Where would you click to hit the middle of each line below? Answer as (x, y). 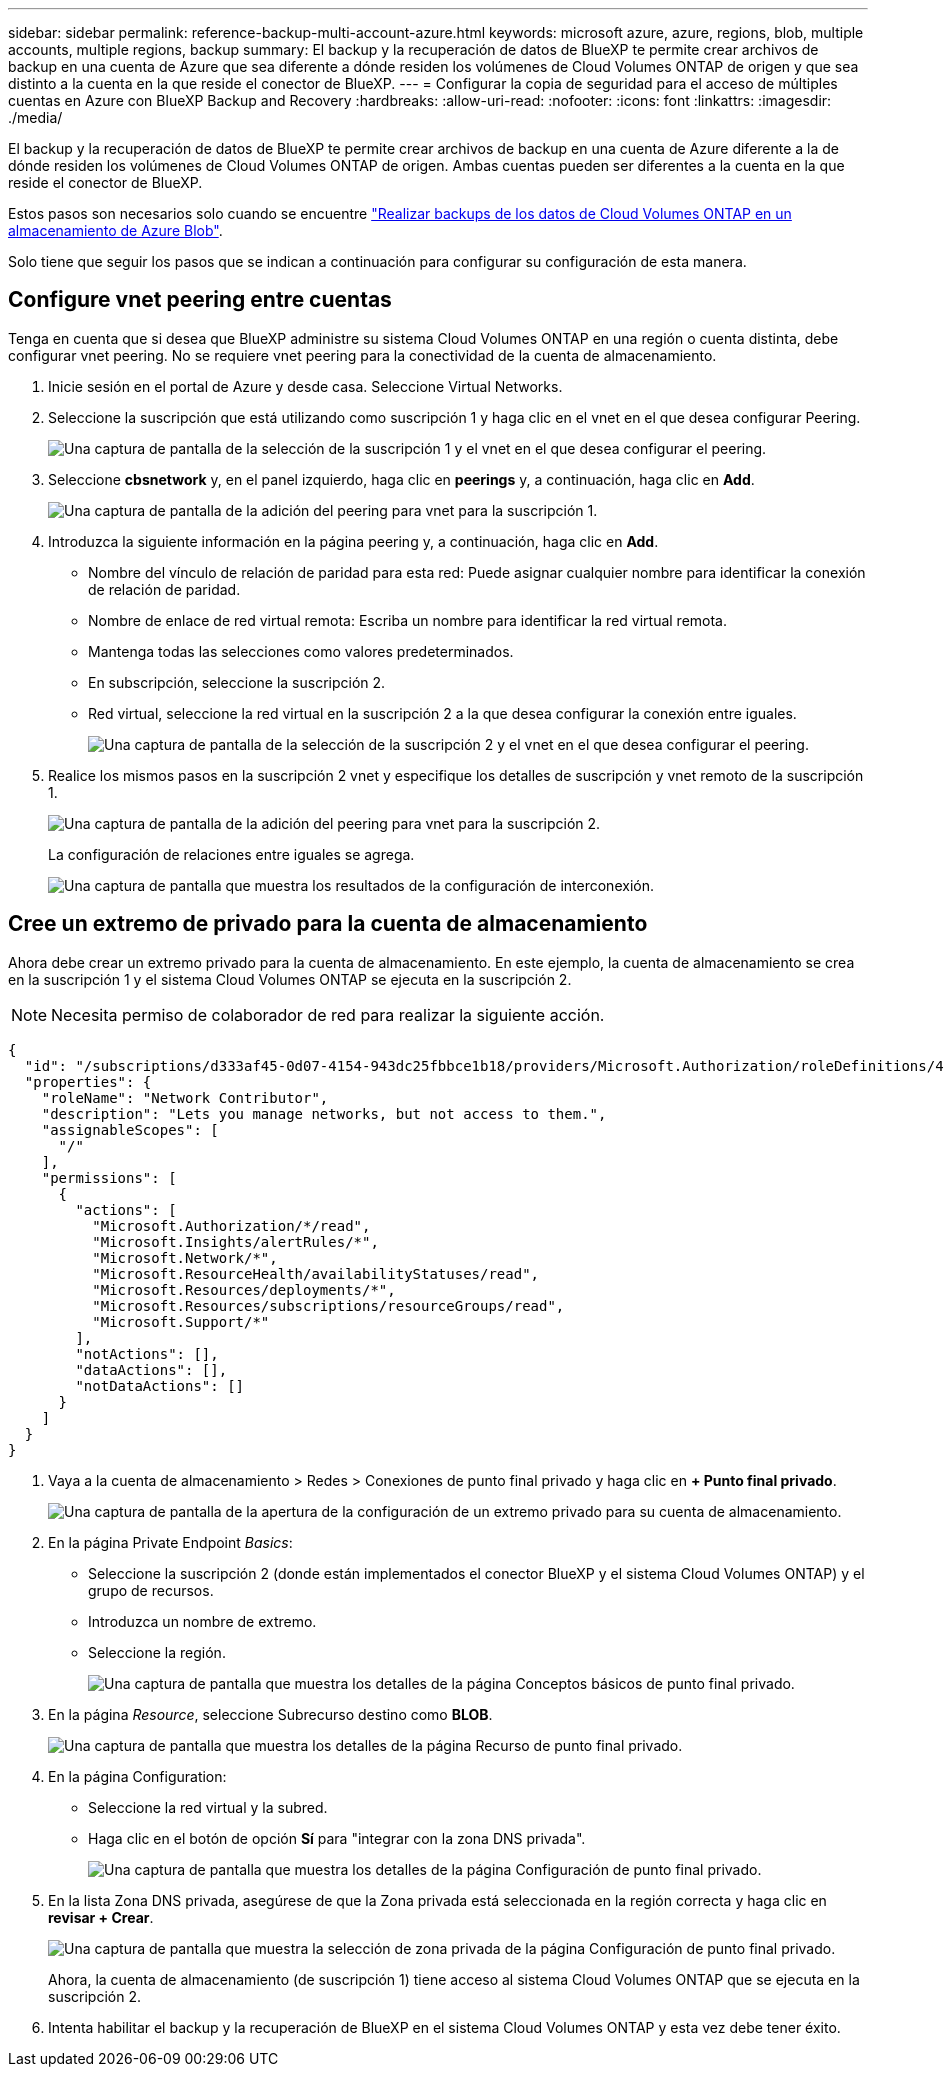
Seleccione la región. (157, 1652)
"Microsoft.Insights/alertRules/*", (235, 1241)
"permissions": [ (109, 1177)
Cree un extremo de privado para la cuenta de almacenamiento (328, 924)
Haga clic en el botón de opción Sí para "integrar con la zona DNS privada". (337, 1838)
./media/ (35, 117)
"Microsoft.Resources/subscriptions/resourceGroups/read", (328, 1305)
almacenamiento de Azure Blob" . (115, 230)
